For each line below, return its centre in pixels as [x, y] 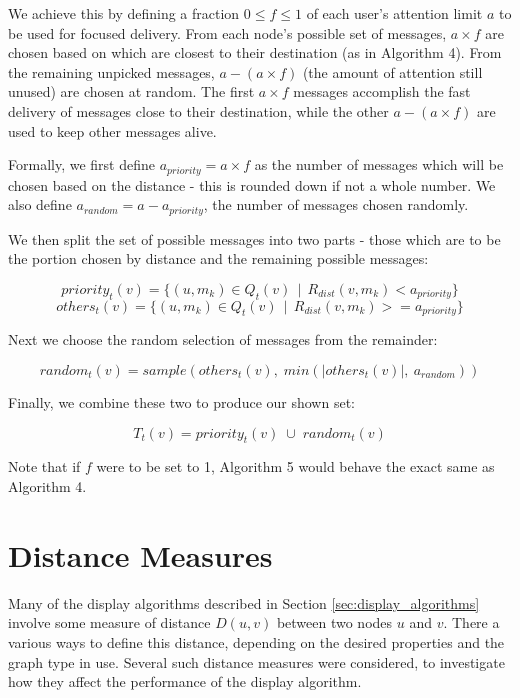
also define [40, 204]
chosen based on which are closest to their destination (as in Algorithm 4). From [255, 52]
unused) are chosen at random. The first [131, 91]
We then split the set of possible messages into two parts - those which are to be [254, 238]
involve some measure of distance [109, 622]
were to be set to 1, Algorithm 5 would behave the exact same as [295, 466]
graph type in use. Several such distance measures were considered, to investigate [256, 661]
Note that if [44, 466]
